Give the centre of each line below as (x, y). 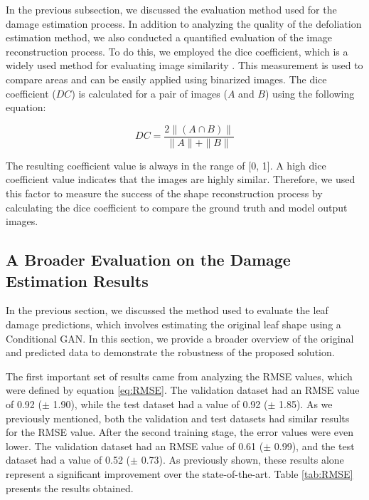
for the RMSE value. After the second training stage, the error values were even (180, 432)
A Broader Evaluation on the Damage (148, 260)
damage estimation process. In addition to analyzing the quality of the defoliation (184, 23)
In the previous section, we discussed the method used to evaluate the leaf (167, 310)
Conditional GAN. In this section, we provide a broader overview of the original (180, 338)
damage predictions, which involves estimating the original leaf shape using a (173, 324)
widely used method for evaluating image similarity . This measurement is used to (184, 65)
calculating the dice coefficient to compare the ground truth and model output (177, 207)
